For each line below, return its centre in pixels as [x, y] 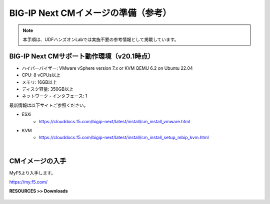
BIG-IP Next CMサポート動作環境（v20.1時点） [82, 56]
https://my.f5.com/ [28, 182]
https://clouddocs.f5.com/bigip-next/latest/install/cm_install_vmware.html [114, 121]
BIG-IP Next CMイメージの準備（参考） [90, 13]
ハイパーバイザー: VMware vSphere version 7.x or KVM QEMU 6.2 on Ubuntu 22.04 [107, 68]
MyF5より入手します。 [32, 173]
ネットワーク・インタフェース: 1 [54, 96]
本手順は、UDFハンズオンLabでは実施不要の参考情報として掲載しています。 [101, 39]
